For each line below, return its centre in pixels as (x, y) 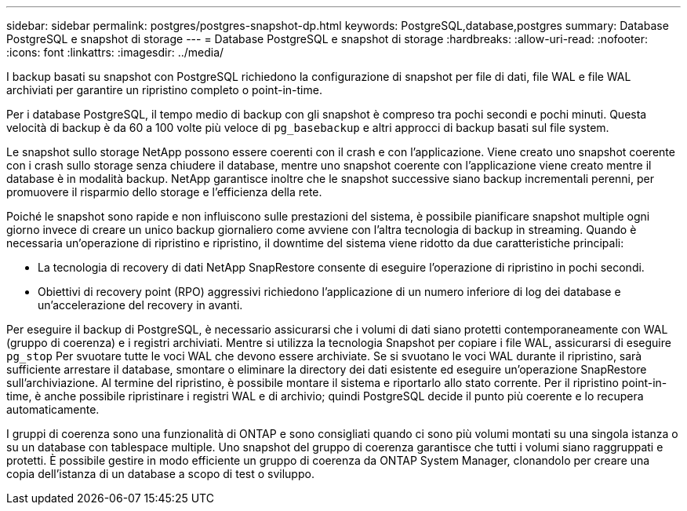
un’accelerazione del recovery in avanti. (140, 305)
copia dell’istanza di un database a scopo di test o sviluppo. (160, 474)
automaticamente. (53, 409)
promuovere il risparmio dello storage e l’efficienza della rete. (164, 192)
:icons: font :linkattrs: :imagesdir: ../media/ (115, 52)
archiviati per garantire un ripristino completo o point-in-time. (164, 90)
